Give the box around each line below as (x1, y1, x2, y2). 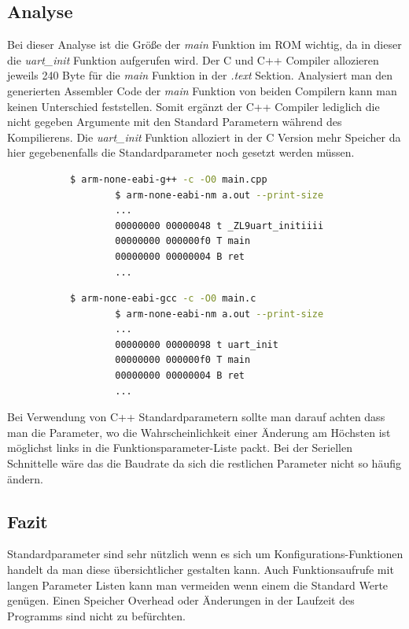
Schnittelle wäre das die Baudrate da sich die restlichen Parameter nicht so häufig (7, 455, 401, 472)
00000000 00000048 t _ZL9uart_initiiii (115, 220, 324, 231)
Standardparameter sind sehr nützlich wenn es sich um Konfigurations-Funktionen (7, 546, 403, 562)
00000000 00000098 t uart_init (115, 339, 278, 350)
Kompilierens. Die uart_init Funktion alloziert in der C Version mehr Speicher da (7, 128, 401, 145)
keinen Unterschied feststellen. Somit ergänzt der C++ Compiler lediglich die (7, 98, 380, 114)
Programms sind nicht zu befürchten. (7, 607, 186, 623)
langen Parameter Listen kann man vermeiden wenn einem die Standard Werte (7, 576, 389, 593)
